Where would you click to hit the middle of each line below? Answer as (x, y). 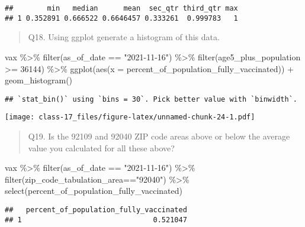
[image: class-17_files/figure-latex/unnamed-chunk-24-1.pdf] (130, 117)
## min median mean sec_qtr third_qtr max (121, 8)
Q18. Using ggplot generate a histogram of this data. (124, 37)
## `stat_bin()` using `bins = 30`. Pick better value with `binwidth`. (151, 99)
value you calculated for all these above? (101, 147)
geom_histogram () (39, 80)
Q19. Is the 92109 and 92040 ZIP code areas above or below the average (159, 136)
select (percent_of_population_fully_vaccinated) (94, 191)
